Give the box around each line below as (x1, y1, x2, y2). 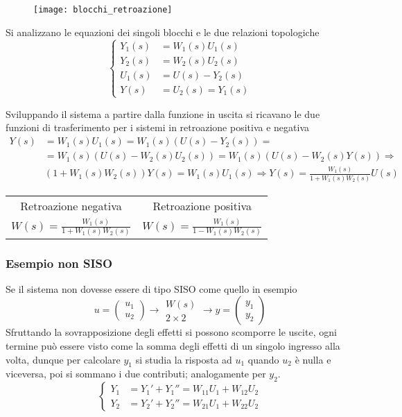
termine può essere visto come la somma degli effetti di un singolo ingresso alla (6, 339, 340, 353)
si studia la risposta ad (135, 352, 232, 366)
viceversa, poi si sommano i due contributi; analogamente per (6, 366, 266, 381)
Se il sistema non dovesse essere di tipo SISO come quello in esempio (6, 281, 297, 296)
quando (247, 352, 279, 366)
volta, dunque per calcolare (6, 352, 121, 366)
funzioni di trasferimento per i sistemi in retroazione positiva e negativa (6, 120, 310, 135)
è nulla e (295, 352, 331, 366)
